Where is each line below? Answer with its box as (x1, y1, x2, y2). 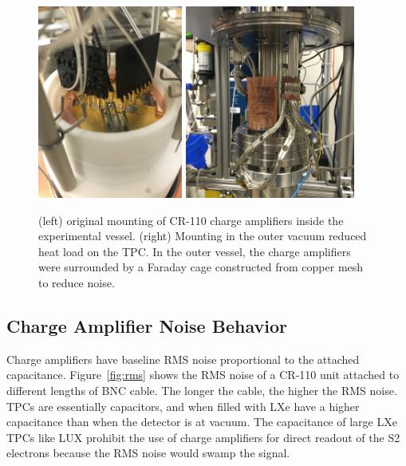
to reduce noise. (38, 274, 115, 290)
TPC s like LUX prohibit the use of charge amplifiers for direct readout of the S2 (6, 428, 400, 445)
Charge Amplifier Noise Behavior (6, 313, 287, 338)
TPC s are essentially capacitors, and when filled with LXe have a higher (6, 397, 360, 414)
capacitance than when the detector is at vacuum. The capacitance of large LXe (6, 413, 397, 430)
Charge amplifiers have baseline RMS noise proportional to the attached (6, 350, 360, 367)
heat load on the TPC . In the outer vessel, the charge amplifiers (38, 243, 351, 259)
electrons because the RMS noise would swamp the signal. (6, 444, 290, 461)
